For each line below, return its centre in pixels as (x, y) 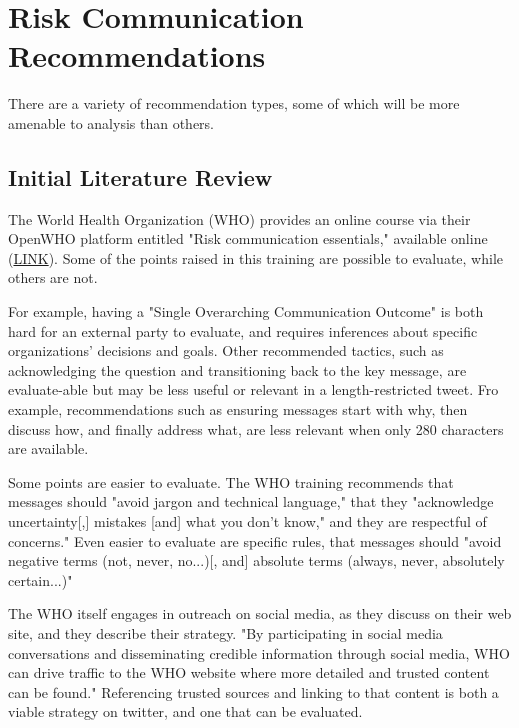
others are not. (53, 277)
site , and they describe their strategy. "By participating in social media (225, 632)
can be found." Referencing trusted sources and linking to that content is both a (253, 691)
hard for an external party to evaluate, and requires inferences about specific (243, 330)
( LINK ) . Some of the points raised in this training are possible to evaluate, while (256, 257)
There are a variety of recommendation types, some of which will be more (234, 103)
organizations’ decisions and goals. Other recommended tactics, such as (226, 350)
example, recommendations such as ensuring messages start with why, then (238, 409)
